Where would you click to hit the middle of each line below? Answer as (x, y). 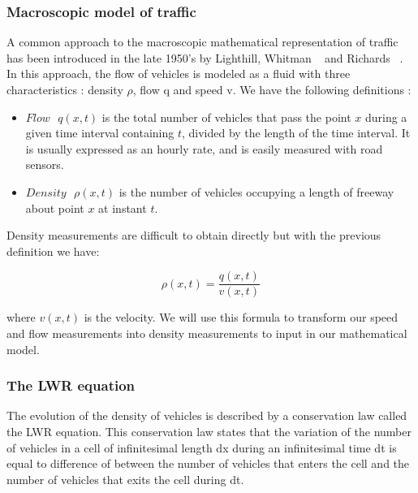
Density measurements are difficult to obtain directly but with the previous (194, 235)
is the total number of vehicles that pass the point (226, 117)
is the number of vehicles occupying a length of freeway (256, 191)
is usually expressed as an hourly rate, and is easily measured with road (204, 148)
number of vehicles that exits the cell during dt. (125, 479)
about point (55, 208)
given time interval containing (100, 133)
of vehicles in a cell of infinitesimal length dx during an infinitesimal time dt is (202, 447)
